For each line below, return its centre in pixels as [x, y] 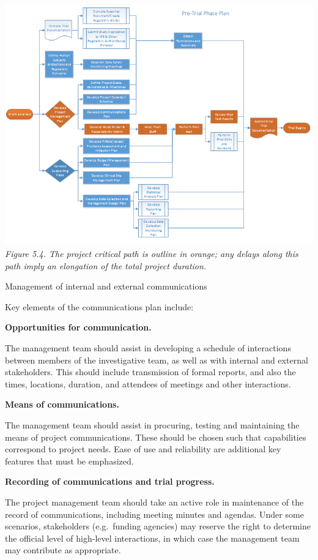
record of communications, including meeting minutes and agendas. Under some [154, 514]
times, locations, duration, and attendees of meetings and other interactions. [148, 383]
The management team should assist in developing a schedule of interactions [148, 348]
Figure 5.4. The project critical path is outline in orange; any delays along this [152, 254]
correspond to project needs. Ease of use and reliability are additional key [143, 449]
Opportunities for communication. [78, 327]
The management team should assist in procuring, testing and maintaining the [152, 424]
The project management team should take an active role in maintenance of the [154, 502]
